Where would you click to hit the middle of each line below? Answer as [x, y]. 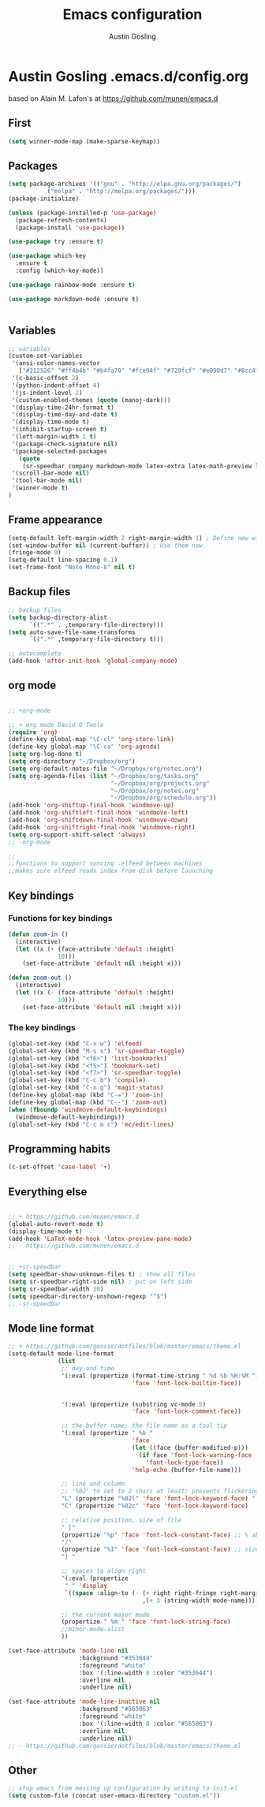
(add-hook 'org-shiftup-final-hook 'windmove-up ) [91, 806]
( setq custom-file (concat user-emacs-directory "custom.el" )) [114, 1796]
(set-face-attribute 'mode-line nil [68, 1651]
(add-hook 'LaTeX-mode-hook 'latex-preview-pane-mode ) [100, 1239]
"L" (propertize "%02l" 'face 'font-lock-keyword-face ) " [159, 1499]
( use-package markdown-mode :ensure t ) [74, 299]
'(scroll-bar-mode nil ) [50, 473]
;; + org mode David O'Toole [56, 725]
